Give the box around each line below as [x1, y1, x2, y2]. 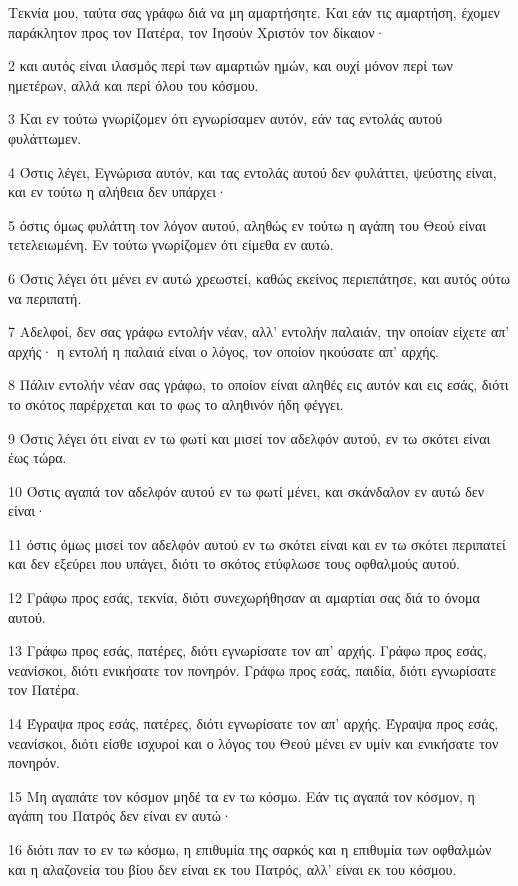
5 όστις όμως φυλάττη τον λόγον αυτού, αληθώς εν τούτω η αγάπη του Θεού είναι [8, 214, 486, 235]
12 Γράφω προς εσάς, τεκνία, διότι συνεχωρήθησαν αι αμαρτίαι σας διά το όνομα [8, 587, 480, 608]
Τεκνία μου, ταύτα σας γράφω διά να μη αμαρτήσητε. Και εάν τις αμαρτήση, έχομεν [8, 2, 500, 22]
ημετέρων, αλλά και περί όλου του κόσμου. [8, 74, 259, 95]
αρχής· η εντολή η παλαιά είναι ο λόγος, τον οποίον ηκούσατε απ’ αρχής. [8, 340, 439, 361]
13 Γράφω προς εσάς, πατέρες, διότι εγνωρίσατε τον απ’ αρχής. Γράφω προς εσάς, [8, 640, 487, 661]
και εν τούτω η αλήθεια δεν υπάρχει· [8, 181, 227, 202]
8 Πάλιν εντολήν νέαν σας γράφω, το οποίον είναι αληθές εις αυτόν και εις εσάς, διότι [8, 374, 509, 395]
